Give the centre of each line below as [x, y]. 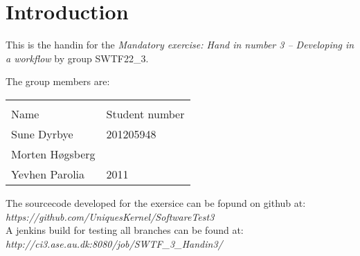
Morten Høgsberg [53, 154]
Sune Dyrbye [42, 134]
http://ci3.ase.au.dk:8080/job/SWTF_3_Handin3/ [114, 243]
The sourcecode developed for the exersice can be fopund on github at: [156, 202]
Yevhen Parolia [48, 174]
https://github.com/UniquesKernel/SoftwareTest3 [110, 216]
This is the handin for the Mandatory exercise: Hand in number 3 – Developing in [180, 45]
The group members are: [58, 81]
